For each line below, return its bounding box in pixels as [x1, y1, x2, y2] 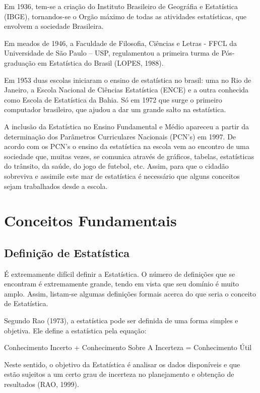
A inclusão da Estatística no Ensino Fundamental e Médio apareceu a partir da [4, 121, 249, 131]
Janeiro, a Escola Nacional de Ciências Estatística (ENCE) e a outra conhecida [4, 84, 249, 95]
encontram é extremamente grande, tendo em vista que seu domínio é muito [4, 278, 239, 289]
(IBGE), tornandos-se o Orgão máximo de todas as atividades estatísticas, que [4, 11, 247, 21]
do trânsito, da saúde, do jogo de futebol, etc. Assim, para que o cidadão [4, 161, 229, 171]
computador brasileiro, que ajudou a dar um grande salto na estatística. [4, 104, 226, 115]
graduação [4, 57, 36, 68]
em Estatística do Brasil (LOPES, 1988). [37, 57, 164, 68]
